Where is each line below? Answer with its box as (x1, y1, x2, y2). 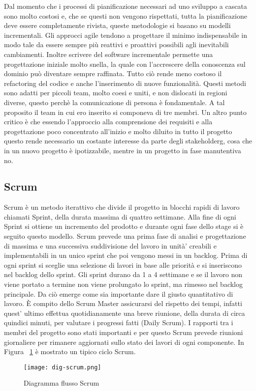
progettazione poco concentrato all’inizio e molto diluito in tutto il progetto (4, 126, 232, 136)
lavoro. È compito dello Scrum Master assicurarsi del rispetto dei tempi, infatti (4, 298, 242, 308)
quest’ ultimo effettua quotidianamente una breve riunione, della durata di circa (4, 307, 245, 318)
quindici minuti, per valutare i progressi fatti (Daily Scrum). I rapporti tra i (4, 317, 233, 328)
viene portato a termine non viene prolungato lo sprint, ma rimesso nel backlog (4, 279, 243, 289)
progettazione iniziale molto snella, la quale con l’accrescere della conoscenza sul (4, 58, 246, 69)
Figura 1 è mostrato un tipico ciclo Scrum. (4, 346, 136, 357)
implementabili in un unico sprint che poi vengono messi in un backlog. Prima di (4, 250, 248, 260)
